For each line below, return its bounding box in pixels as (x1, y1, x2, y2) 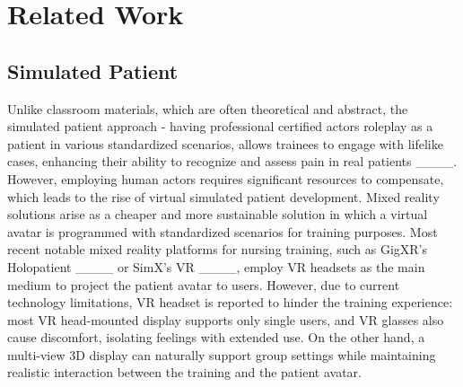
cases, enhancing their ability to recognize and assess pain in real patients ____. (7, 152, 458, 171)
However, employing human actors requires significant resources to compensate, (7, 169, 444, 188)
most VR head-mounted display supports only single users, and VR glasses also (7, 310, 444, 329)
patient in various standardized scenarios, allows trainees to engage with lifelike (7, 134, 443, 153)
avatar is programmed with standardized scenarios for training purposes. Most (7, 222, 438, 241)
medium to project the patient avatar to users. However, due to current (7, 275, 400, 294)
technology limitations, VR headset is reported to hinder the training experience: (7, 293, 453, 312)
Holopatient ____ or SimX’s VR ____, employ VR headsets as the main (7, 257, 425, 276)
